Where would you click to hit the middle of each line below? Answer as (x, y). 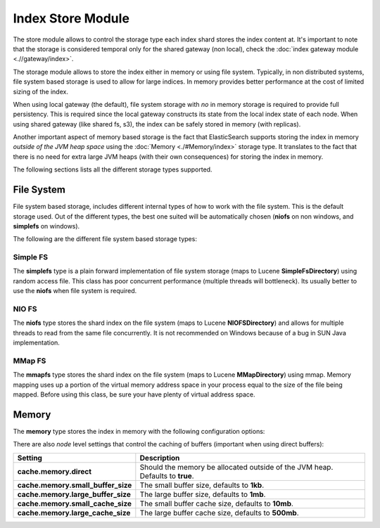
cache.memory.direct (54, 471)
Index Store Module (71, 18)
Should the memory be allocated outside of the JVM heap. (236, 467)
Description (160, 458)
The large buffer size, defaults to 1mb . (203, 494)
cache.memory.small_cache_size (74, 503)
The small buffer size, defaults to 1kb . (202, 485)
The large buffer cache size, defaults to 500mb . (219, 513)
